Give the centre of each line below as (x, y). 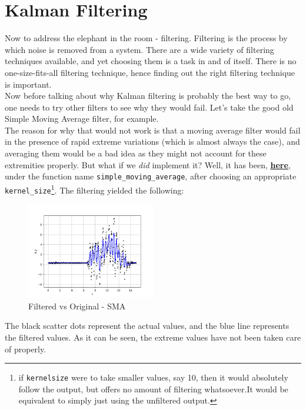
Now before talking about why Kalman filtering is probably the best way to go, (148, 96)
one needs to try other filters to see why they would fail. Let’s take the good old (149, 107)
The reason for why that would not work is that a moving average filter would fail (153, 130)
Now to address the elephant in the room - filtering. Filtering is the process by (146, 38)
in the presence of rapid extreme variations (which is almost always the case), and (152, 141)
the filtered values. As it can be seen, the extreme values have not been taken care (153, 337)
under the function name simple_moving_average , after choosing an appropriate (151, 176)
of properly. (26, 349)
